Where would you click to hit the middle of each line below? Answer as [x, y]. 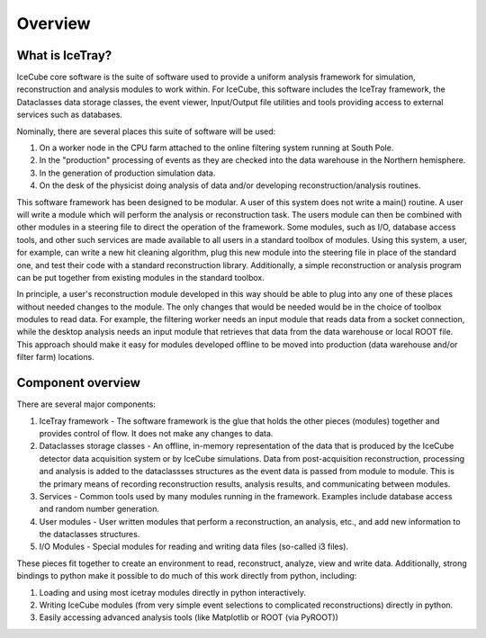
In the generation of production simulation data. [127, 173]
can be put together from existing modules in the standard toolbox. [140, 277]
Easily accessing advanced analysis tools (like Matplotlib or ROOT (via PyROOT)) [189, 617]
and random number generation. [99, 509]
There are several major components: [86, 404]
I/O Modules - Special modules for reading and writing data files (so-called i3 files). [194, 547]
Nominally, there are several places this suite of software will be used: [146, 131]
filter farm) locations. [55, 357]
